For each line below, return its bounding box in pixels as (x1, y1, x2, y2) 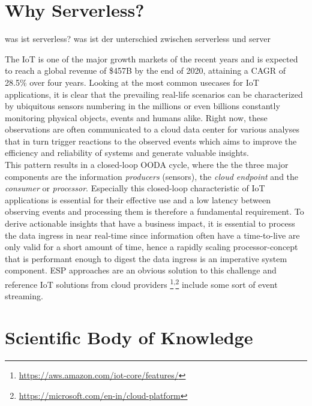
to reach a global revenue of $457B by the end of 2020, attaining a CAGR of (5, 64, 286, 77)
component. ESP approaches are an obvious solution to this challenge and (5, 264, 277, 276)
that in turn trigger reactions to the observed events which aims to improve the (5, 134, 297, 147)
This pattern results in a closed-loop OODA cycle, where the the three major (5, 158, 289, 171)
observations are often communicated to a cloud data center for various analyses (5, 123, 299, 136)
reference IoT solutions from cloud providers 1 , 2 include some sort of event (5, 276, 278, 290)
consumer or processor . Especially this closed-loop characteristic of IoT (5, 182, 265, 194)
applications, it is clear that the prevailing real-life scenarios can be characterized (5, 88, 303, 100)
